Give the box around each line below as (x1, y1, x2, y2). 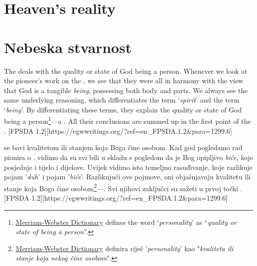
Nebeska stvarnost (4, 37, 132, 57)
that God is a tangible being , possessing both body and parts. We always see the (4, 85, 248, 95)
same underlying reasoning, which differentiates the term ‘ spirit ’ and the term (4, 95, 240, 105)
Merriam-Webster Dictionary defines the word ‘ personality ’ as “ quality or (15, 216, 237, 227)
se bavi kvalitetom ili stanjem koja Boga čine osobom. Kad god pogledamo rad (4, 142, 243, 153)
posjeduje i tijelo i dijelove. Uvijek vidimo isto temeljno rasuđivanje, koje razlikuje (4, 161, 253, 172)
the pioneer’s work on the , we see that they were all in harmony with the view (4, 75, 244, 86)
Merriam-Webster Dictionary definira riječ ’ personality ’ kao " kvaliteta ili (15, 243, 234, 253)
